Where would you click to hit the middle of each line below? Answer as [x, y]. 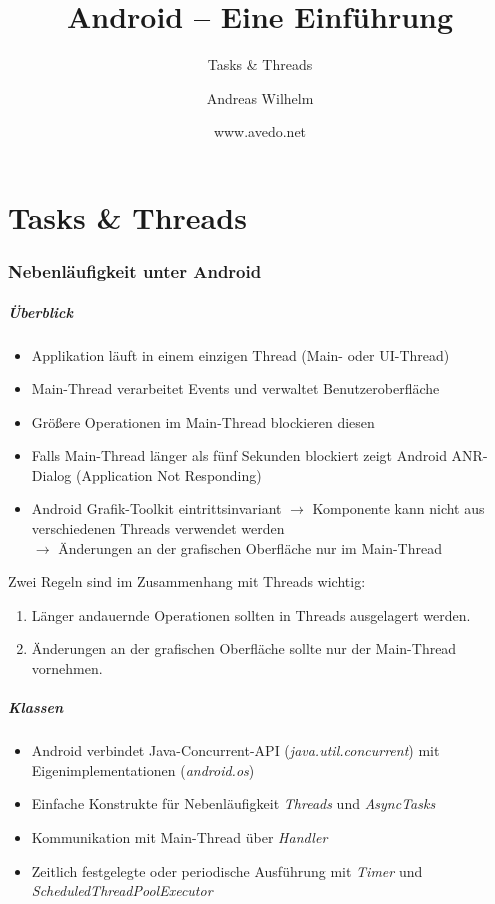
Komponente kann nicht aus [398, 508]
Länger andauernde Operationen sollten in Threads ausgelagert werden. [251, 614]
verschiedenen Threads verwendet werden [158, 528]
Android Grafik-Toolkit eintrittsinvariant [156, 508]
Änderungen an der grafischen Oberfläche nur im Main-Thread [250, 547]
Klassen [36, 707]
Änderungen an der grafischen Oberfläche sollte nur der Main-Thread [244, 648]
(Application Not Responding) [168, 474]
